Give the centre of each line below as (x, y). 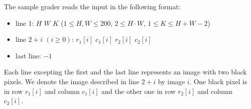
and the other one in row (138, 91)
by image (171, 81)
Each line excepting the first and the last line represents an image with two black (125, 72)
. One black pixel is (219, 81)
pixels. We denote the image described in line (72, 81)
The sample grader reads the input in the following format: (92, 6)
